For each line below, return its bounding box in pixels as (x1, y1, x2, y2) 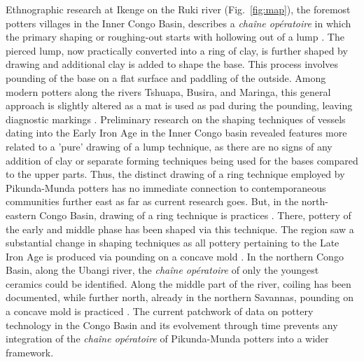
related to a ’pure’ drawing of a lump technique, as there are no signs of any (6, 139, 332, 153)
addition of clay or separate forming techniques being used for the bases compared (6, 153, 358, 167)
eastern (6, 207, 36, 222)
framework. (6, 344, 54, 359)
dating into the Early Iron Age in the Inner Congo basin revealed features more (6, 125, 347, 140)
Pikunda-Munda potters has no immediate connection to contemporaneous (6, 180, 326, 195)
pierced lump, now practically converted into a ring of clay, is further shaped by (6, 43, 348, 57)
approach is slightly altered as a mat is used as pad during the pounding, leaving (6, 98, 353, 113)
